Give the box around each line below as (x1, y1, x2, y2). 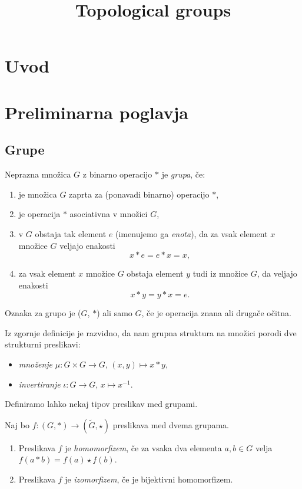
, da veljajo (257, 267, 297, 280)
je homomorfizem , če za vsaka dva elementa (65, 441, 222, 454)
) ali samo (97, 307, 132, 319)
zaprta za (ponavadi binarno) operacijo (69, 188, 210, 200)
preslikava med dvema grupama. (112, 418, 229, 431)
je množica (18, 188, 57, 200)
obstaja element (127, 267, 184, 280)
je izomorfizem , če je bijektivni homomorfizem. (65, 473, 233, 485)
